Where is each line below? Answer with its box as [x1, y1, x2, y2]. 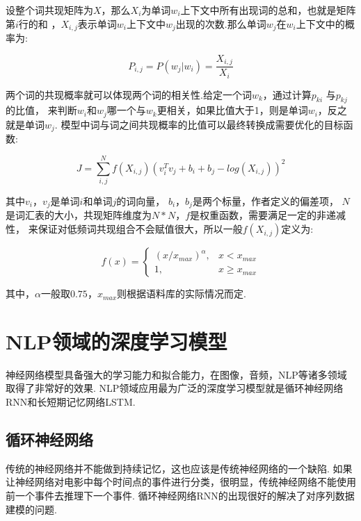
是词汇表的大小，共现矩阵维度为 [6, 208, 152, 222]
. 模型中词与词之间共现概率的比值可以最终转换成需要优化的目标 [54, 117, 344, 131]
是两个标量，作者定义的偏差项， [192, 194, 339, 208]
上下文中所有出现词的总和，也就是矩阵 [180, 3, 356, 17]
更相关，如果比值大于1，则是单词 [157, 103, 308, 117]
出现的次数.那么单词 [175, 16, 266, 31]
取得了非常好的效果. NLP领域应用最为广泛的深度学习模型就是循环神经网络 [6, 381, 344, 395]
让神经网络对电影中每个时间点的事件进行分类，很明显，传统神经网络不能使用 [6, 474, 356, 489]
